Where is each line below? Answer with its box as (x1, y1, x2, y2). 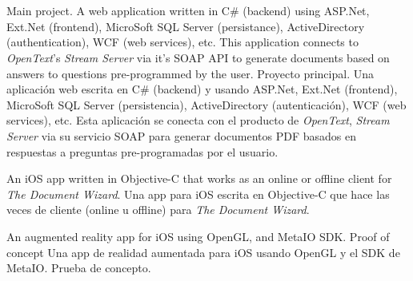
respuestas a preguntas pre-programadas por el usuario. (6, 143, 279, 160)
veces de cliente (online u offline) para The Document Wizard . (6, 201, 310, 218)
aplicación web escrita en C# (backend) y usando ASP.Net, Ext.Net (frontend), (6, 81, 398, 97)
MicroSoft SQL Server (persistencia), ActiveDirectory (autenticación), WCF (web (6, 96, 407, 113)
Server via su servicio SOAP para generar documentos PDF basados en (6, 127, 356, 144)
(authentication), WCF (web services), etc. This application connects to (6, 34, 359, 50)
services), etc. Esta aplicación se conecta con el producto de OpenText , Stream (6, 112, 390, 129)
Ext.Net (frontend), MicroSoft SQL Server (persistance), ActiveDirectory (6, 18, 365, 34)
